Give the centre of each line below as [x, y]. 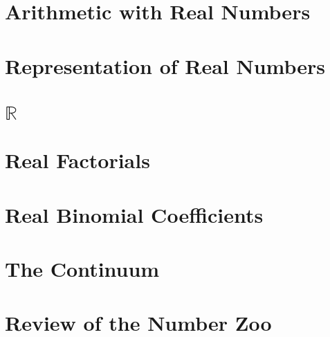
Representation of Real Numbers [165, 65]
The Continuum [82, 268]
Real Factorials [77, 160]
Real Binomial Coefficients [134, 214]
